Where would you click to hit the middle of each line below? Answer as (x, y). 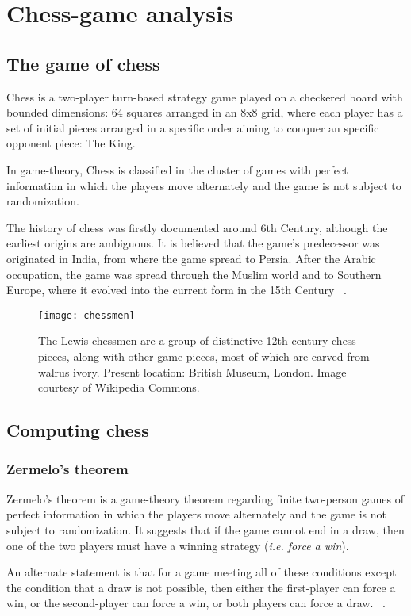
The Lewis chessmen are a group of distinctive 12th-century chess (197, 341)
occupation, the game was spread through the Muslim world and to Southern (194, 274)
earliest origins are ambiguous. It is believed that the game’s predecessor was (193, 243)
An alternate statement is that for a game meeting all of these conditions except (202, 572)
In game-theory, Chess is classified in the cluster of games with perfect (177, 169)
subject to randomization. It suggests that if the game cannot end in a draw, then (205, 529)
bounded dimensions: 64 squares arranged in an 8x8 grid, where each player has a (205, 112)
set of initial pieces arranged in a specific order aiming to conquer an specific (193, 127)
